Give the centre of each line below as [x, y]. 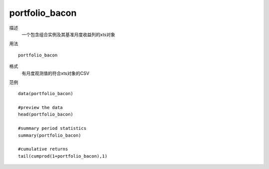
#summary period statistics [52, 128]
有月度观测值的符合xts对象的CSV [56, 73]
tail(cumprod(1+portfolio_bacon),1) [63, 156]
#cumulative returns [43, 149]
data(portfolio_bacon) [46, 94]
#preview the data [41, 108]
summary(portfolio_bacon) [50, 135]
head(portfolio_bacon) [46, 114]
